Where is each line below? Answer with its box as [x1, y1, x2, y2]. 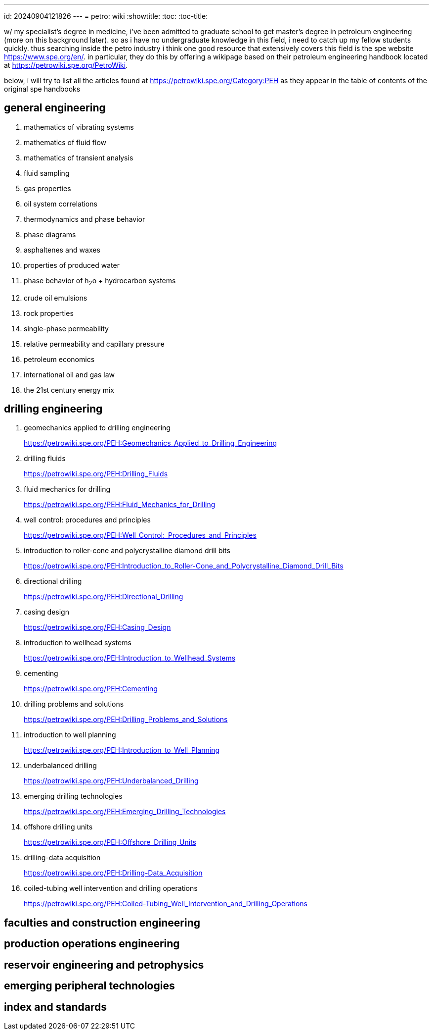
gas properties [24, 184, 71, 193]
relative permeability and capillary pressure [24, 339, 165, 348]
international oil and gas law [24, 370, 115, 379]
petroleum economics [24, 355, 95, 363]
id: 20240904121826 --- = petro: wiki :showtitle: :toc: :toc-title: [4, 12, 208, 20]
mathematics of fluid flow [24, 138, 107, 147]
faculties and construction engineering [4, 916, 201, 929]
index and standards [4, 1000, 107, 1013]
